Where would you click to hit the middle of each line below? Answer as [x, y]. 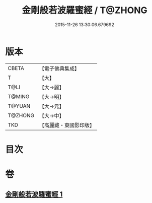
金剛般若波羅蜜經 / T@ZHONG [85, 10]
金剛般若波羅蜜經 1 [34, 194]
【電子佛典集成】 [59, 69]
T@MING [19, 96]
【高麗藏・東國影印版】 [67, 125]
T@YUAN [19, 106]
